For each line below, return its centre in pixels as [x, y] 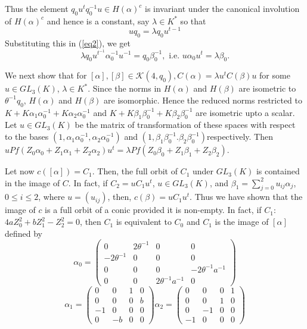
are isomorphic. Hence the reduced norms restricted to [203, 100]
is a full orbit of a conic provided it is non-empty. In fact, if [153, 210]
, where [52, 197]
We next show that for [46, 75]
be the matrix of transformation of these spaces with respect [185, 125]
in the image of [32, 182]
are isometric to [267, 88]
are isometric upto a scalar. [245, 112]
